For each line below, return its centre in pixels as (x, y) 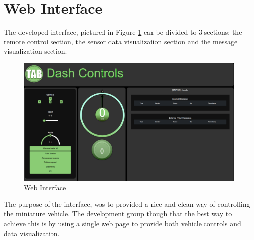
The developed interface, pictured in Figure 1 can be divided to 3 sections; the (123, 32)
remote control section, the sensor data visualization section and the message (121, 41)
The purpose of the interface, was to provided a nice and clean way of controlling (127, 204)
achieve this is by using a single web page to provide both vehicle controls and (123, 223)
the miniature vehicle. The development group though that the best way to (118, 214)
